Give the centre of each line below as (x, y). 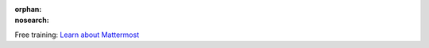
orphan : (28, 9)
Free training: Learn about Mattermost (77, 35)
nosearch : (32, 20)
